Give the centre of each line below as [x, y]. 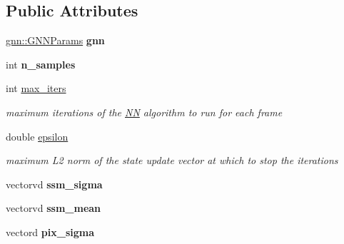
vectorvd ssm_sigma [54, 184]
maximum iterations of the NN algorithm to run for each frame [144, 112]
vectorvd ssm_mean [54, 208]
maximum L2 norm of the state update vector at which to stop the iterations [172, 160]
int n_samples [41, 64]
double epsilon [37, 136]
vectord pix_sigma [50, 232]
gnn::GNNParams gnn [55, 40]
